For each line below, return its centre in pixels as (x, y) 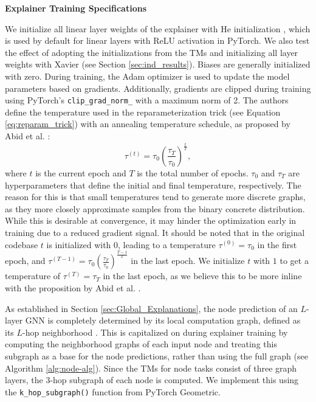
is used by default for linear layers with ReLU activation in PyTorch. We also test (157, 40)
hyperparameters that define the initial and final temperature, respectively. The (153, 185)
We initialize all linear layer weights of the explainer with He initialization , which (158, 28)
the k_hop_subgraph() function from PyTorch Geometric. (113, 391)
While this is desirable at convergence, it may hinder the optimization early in (151, 220)
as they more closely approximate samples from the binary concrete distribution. (155, 208)
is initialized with (79, 244)
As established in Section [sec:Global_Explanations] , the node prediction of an (151, 308)
